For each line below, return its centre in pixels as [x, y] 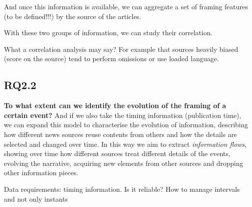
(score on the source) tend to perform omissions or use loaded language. [112, 58]
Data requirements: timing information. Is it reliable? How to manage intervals [122, 189]
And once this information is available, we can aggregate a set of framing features [126, 6]
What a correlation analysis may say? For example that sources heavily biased [121, 49]
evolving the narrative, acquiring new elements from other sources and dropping [124, 163]
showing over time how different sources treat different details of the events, [117, 153]
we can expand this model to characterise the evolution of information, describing [126, 125]
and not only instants [36, 198]
